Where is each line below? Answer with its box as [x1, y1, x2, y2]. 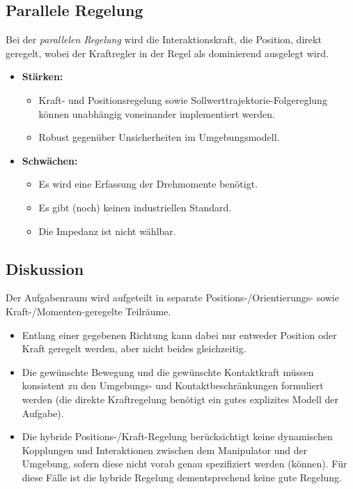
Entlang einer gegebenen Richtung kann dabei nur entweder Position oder [22, 327, 337, 342]
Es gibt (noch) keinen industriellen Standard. [38, 200, 232, 214]
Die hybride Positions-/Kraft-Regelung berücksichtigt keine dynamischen [22, 429, 333, 444]
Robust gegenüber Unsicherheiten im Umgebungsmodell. [38, 130, 280, 144]
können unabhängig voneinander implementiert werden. [38, 106, 275, 121]
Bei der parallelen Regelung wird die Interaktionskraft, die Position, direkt [6, 32, 322, 47]
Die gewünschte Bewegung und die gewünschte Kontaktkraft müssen [22, 364, 314, 379]
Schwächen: [22, 153, 78, 167]
